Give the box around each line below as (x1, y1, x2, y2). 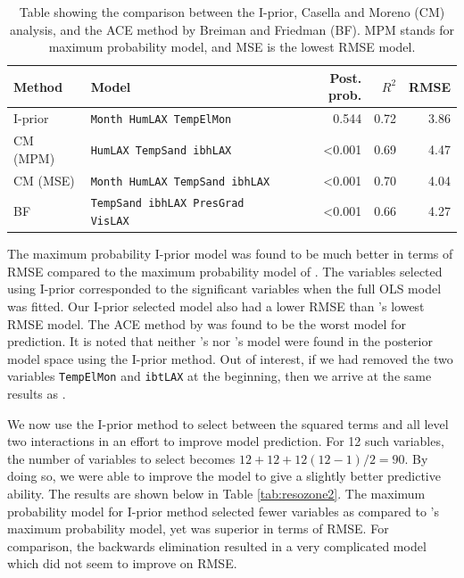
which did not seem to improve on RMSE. (7, 554, 237, 573)
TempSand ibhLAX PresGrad (90, 197, 244, 211)
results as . (7, 384, 66, 403)
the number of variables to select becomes (7, 449, 236, 467)
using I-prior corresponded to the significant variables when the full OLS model (7, 279, 442, 298)
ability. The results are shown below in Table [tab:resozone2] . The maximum (7, 484, 426, 503)
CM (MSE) (13, 170, 75, 189)
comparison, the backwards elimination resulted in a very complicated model (7, 536, 427, 555)
